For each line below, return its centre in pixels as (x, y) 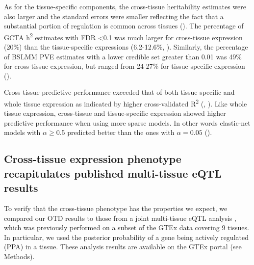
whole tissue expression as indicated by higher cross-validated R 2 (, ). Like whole (126, 103)
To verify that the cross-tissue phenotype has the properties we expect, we (116, 208)
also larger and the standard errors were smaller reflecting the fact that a (114, 16)
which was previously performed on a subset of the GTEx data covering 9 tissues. (127, 227)
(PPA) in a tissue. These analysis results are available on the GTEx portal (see (123, 247)
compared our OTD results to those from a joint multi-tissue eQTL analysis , (120, 218)
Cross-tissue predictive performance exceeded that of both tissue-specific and (119, 92)
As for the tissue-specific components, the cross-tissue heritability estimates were (125, 6)
